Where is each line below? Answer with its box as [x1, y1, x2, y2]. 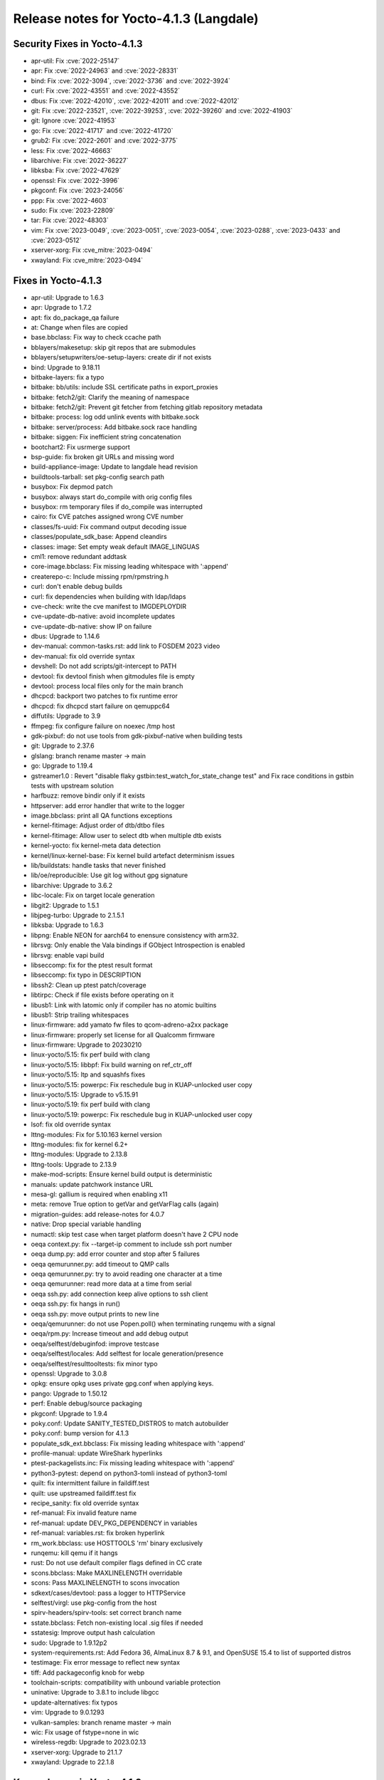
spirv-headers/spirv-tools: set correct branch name [31, 1608, 182, 1617]
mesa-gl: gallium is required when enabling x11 [31, 1190, 168, 1198]
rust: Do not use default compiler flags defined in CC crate [31, 1559, 203, 1567]
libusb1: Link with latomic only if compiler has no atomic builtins [31, 1000, 217, 1009]
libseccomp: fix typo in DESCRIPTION [31, 970, 142, 979]
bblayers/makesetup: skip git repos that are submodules [31, 342, 196, 352]
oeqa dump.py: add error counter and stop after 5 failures [31, 1250, 201, 1258]
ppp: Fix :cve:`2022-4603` [31, 196, 109, 204]
